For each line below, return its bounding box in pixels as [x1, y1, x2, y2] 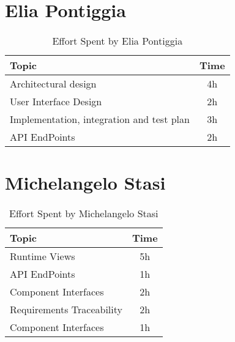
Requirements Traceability [10, 302, 122, 317]
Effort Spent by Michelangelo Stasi [9, 206, 159, 221]
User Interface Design [10, 94, 102, 109]
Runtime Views [10, 249, 75, 264]
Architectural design [10, 76, 97, 91]
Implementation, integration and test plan [10, 112, 190, 127]
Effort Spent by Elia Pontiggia [52, 34, 183, 48]
